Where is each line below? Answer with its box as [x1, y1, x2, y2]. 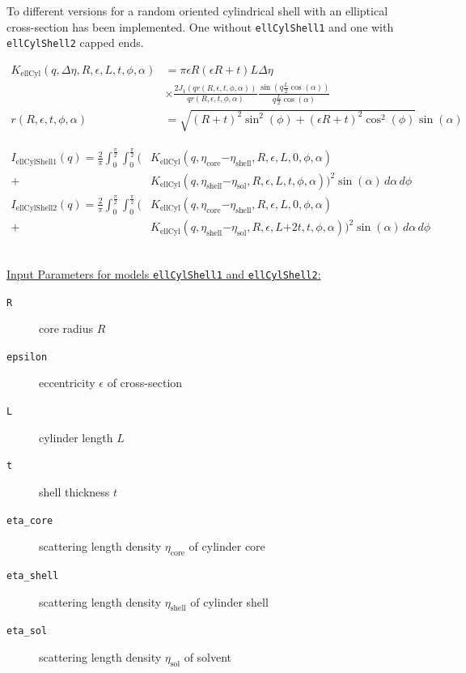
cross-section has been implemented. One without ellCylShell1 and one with [6, 18, 394, 35]
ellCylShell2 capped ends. [6, 34, 144, 51]
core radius [39, 320, 94, 337]
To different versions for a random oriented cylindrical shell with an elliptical [6, 2, 388, 19]
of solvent [184, 649, 232, 666]
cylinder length [39, 428, 113, 445]
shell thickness [39, 483, 110, 500]
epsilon [6, 351, 48, 363]
